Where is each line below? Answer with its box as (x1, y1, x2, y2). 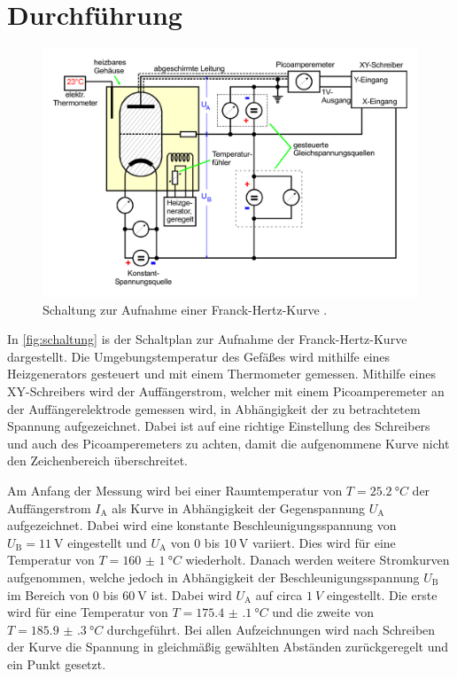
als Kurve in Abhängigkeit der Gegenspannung (112, 498, 366, 517)
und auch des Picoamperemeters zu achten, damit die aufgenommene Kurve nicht (7, 433, 450, 452)
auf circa (255, 585, 303, 604)
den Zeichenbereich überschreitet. (7, 451, 188, 470)
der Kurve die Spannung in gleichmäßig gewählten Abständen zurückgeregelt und (7, 637, 449, 656)
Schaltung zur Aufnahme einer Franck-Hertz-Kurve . (43, 300, 328, 318)
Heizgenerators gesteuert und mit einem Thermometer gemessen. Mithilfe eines (7, 364, 436, 383)
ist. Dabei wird (151, 585, 232, 604)
